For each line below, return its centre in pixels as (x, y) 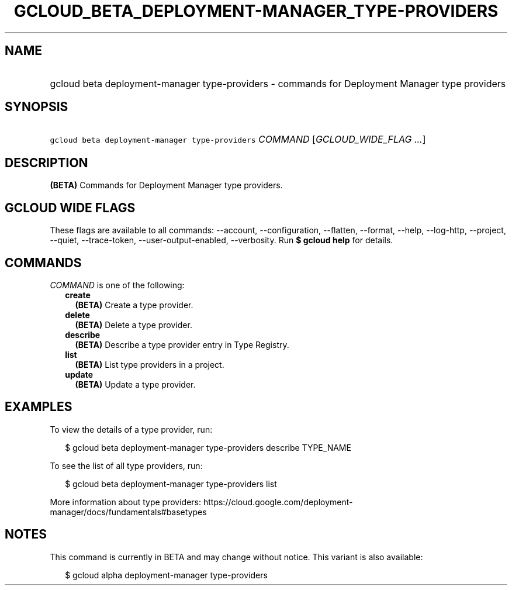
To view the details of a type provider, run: (131, 429)
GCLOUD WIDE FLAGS (70, 208)
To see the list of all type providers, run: (126, 465)
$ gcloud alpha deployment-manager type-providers (166, 575)
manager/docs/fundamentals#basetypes (128, 512)
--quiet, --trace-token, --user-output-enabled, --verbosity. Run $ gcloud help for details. (222, 240)
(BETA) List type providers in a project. (150, 364)
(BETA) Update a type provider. (135, 384)
